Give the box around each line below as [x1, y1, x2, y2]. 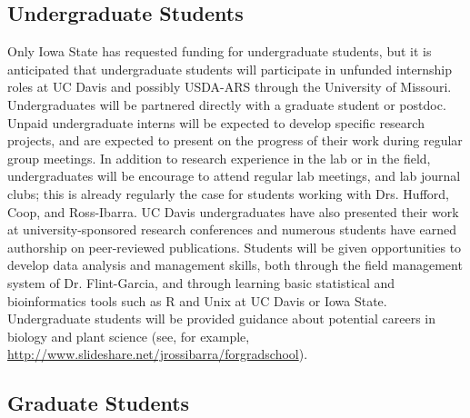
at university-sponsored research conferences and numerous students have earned [7, 220, 456, 239]
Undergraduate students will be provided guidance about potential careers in [7, 309, 436, 328]
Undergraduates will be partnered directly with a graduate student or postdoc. [7, 95, 446, 114]
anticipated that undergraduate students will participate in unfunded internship [7, 59, 452, 78]
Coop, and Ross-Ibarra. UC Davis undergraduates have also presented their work [7, 202, 459, 221]
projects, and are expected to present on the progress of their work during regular [7, 131, 463, 150]
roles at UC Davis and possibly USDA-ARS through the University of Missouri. [7, 77, 452, 96]
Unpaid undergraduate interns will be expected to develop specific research [7, 113, 425, 132]
